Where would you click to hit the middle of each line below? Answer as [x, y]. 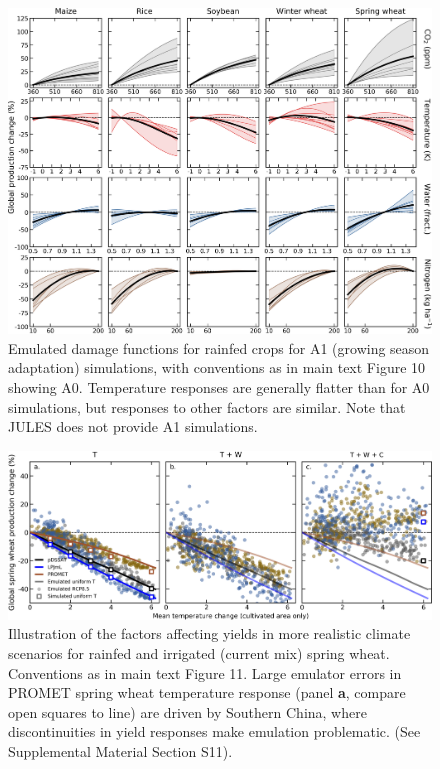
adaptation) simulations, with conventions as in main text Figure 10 [217, 367]
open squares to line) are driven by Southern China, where [187, 711]
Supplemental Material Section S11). [120, 750]
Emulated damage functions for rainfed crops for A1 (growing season [219, 347]
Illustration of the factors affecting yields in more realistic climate [209, 633]
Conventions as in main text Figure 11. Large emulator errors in [205, 672]
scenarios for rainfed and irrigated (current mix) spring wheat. [199, 653]
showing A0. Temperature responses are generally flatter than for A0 [219, 386]
